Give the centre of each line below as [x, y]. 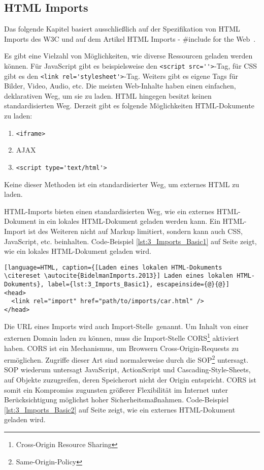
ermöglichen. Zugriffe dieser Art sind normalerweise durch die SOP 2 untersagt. [126, 359]
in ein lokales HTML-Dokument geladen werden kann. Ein [129, 221]
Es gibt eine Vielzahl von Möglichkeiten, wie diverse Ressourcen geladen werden [128, 56]
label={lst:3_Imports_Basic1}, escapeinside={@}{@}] [138, 285]
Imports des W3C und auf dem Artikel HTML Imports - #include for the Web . [130, 38]
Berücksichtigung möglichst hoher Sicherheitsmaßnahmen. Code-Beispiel [117, 400]
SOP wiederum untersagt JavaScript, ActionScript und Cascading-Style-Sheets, [127, 370]
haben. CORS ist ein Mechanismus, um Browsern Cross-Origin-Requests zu [122, 348]
